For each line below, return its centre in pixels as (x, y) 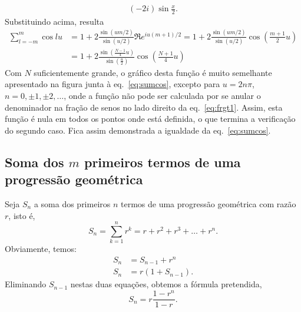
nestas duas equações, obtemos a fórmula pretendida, (166, 284)
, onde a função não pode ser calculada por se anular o (162, 95)
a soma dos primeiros (72, 203)
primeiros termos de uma (162, 162)
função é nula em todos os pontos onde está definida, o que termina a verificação (150, 119)
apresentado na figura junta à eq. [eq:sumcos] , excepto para (113, 84)
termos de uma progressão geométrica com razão (209, 203)
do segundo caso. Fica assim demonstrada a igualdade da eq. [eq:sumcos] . (138, 130)
